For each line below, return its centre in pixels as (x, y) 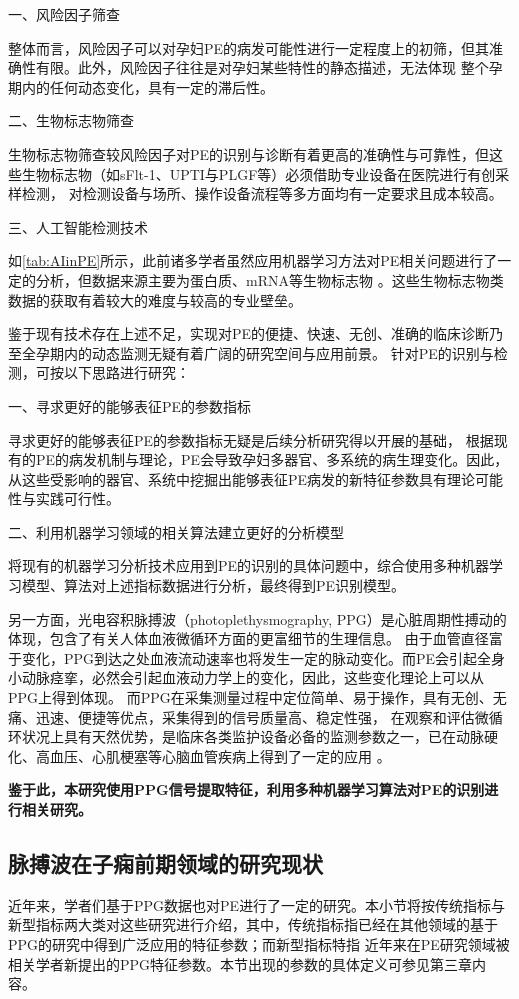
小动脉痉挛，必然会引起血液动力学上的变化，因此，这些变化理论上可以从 (246, 677)
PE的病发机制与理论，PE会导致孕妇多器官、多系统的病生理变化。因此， (272, 459)
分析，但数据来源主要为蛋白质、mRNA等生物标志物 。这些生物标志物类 (269, 279)
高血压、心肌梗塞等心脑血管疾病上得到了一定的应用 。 (213, 755)
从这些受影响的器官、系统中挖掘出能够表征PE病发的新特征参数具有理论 (242, 478)
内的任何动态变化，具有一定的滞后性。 (147, 86)
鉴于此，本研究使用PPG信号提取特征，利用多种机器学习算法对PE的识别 (246, 789)
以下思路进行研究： (126, 372)
